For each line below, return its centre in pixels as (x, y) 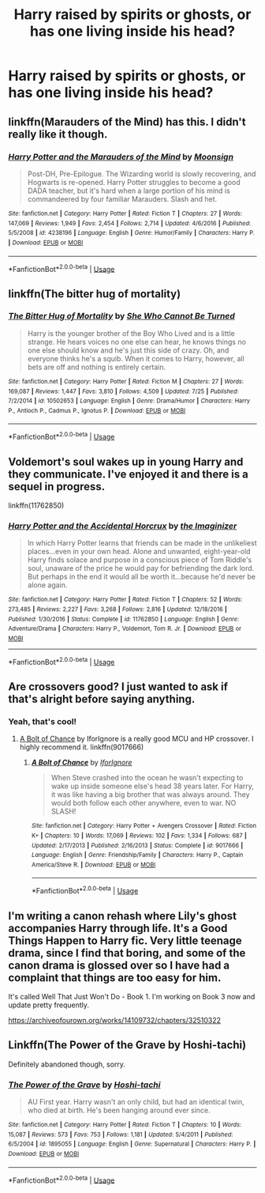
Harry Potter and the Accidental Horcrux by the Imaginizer (123, 526)
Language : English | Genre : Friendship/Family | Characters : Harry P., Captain (137, 855)
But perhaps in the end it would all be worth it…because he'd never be (142, 577)
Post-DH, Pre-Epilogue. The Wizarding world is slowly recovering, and (142, 174)
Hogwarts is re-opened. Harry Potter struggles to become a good (134, 182)
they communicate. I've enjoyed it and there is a (128, 474)
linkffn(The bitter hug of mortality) (95, 294)
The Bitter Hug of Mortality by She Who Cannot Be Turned (121, 316)
